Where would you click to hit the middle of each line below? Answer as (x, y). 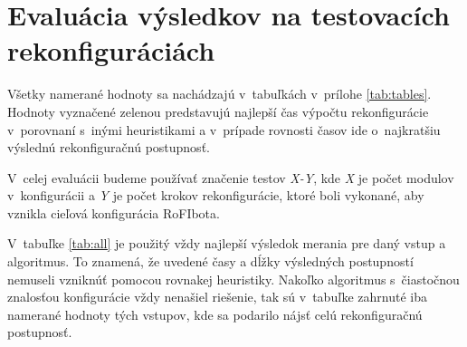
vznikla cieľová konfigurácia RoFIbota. (114, 212)
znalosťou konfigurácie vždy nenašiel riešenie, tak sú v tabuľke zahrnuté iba (218, 297)
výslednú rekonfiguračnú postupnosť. (109, 147)
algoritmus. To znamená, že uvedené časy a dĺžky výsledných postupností (210, 261)
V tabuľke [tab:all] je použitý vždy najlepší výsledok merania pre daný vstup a (227, 243)
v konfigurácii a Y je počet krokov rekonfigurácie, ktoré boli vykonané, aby (216, 195)
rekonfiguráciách (111, 50)
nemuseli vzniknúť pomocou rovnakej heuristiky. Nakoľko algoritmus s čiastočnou (233, 279)
